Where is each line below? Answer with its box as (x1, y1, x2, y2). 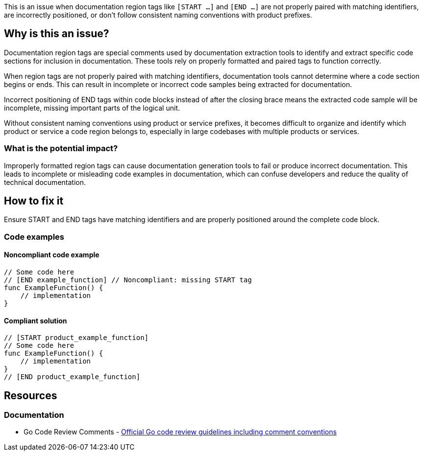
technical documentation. (4, 178, 86, 186)
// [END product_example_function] (4, 373, 141, 381)
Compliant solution (4, 316, 67, 325)
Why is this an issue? (4, 27, 109, 40)
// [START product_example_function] (4, 334, 149, 342)
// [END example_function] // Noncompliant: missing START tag (4, 276, 252, 284)
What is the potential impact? (4, 143, 118, 154)
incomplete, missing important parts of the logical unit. (4, 103, 180, 112)
